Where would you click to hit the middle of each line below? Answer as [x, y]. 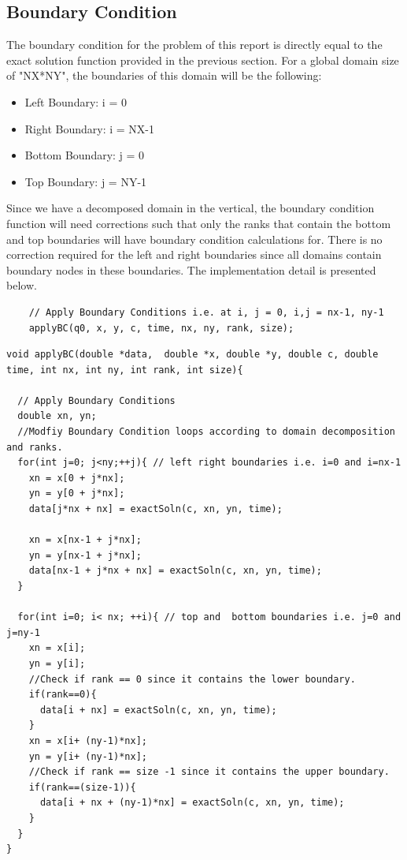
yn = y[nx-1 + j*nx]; [85, 555]
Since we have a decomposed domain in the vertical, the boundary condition [191, 208]
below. [22, 285]
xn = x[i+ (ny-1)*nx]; [88, 740]
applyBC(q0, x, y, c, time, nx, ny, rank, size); [161, 328]
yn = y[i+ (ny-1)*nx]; [88, 756]
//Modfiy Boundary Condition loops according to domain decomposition [206, 432]
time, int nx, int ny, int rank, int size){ [125, 370]
